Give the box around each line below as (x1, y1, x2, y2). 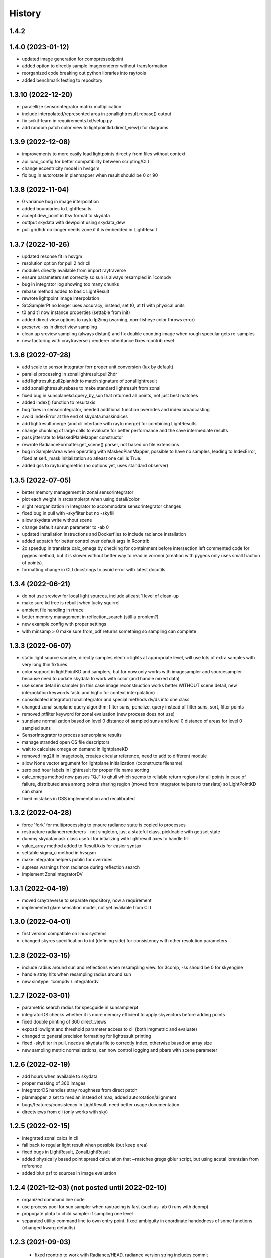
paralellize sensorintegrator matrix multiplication (22, 104, 122, 110)
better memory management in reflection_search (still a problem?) (22, 614, 159, 620)
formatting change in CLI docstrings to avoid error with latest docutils (22, 567, 166, 573)
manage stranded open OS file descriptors (22, 739, 110, 745)
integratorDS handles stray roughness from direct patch (22, 1087, 138, 1093)
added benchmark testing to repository (22, 77, 103, 83)
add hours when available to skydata (22, 1073, 98, 1079)
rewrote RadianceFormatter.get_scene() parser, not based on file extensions (22, 441, 179, 447)
